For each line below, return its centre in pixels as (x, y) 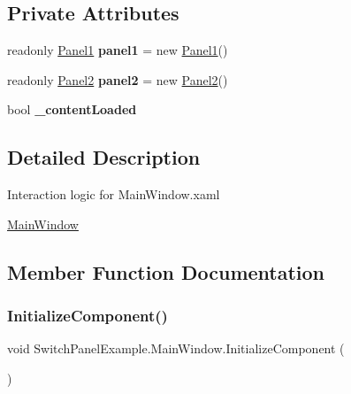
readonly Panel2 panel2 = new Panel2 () (118, 79)
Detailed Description (104, 157)
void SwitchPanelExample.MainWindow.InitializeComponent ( (176, 348)
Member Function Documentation (166, 271)
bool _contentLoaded (72, 109)
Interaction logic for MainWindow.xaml (114, 194)
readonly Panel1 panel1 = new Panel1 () (118, 50)
